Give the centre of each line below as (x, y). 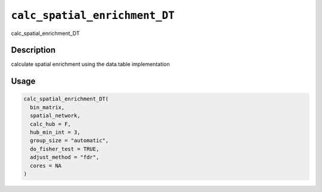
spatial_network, (55, 116)
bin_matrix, (47, 107)
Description (33, 50)
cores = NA (46, 166)
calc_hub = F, (51, 124)
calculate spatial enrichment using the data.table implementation (90, 64)
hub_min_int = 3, (55, 133)
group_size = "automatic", (69, 141)
